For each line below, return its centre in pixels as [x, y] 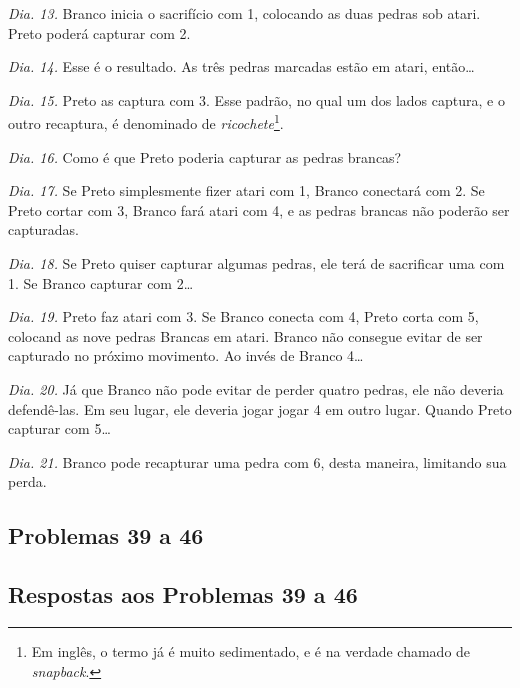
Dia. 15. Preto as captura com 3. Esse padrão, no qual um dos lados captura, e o [256, 99]
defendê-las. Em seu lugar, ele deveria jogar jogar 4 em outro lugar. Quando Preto [260, 408]
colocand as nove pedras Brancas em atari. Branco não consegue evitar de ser [245, 335]
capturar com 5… [59, 428]
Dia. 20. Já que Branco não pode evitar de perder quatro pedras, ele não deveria [256, 388]
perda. [27, 481]
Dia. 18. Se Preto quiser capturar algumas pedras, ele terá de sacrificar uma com [256, 263]
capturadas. [43, 229]
